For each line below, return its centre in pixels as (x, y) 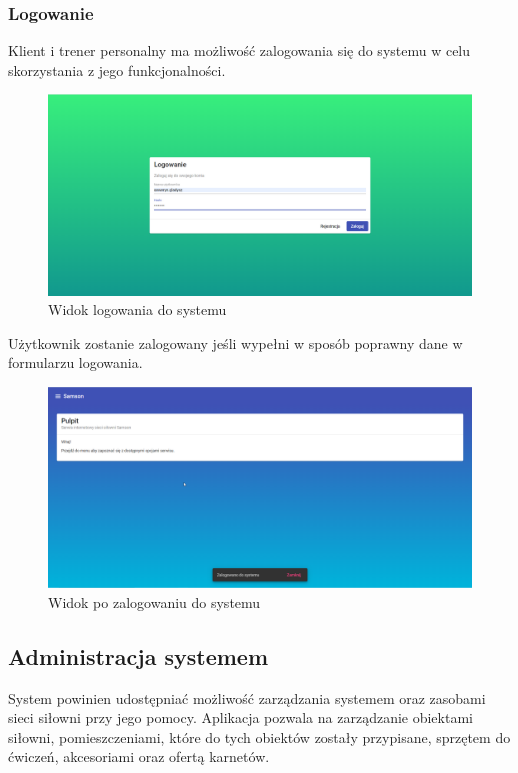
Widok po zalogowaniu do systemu (154, 601)
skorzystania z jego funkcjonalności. (117, 69)
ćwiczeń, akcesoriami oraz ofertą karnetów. (139, 756)
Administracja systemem (138, 655)
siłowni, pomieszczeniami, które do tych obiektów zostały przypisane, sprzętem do (259, 736)
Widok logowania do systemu (137, 309)
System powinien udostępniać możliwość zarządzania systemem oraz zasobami (247, 697)
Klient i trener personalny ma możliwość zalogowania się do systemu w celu (239, 50)
